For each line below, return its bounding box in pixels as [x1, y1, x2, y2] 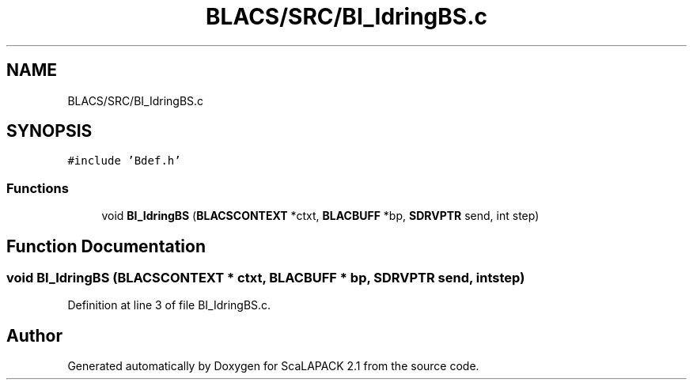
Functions [6, 180, 69, 196]
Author [6, 325, 62, 346]
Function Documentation [6, 236, 206, 256]
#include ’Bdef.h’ [67, 154, 181, 168]
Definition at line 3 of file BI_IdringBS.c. [67, 298, 271, 312]
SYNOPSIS [6, 121, 93, 142]
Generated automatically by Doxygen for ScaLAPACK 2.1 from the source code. [67, 359, 479, 373]
